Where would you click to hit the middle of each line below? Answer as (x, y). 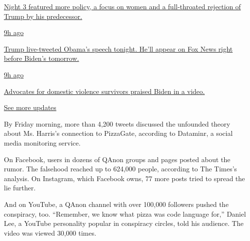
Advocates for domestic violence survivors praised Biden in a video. (104, 91)
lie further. (20, 188)
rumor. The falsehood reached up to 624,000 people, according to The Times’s (121, 169)
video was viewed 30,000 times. (50, 232)
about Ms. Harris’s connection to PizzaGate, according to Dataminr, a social (118, 133)
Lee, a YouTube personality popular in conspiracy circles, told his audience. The (124, 223)
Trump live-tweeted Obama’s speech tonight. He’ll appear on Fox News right (118, 48)
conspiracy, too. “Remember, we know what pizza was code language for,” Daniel (125, 213)
